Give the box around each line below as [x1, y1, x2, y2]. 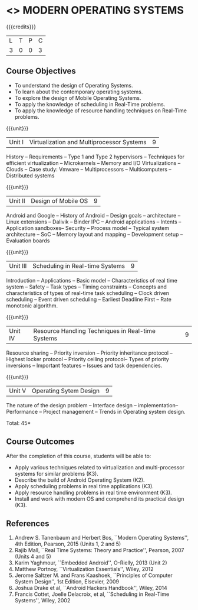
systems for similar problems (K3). [14, 470, 98, 477]
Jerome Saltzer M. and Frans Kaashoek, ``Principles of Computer [14, 572, 173, 579]
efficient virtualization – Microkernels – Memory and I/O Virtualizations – [6, 159, 181, 166]
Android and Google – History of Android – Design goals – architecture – [6, 212, 181, 219]
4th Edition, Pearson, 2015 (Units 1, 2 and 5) [14, 540, 121, 547]
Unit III [9, 261, 27, 270]
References [6, 518, 49, 528]
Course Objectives [6, 66, 77, 76]
